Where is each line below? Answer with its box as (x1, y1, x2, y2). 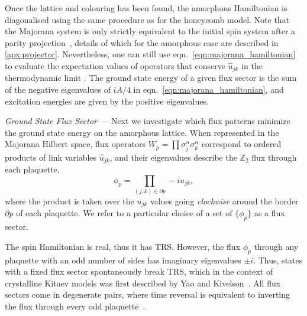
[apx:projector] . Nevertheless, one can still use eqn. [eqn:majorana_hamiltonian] (5, 48, 296, 60)
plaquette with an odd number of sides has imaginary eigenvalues (5, 253, 241, 266)
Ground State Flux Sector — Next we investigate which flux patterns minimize (5, 115, 290, 127)
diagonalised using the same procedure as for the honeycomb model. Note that (5, 13, 290, 25)
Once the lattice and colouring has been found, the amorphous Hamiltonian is (5, 2, 287, 14)
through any (254, 240, 299, 252)
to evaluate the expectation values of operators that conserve (5, 59, 225, 71)
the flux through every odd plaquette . (5, 299, 146, 312)
